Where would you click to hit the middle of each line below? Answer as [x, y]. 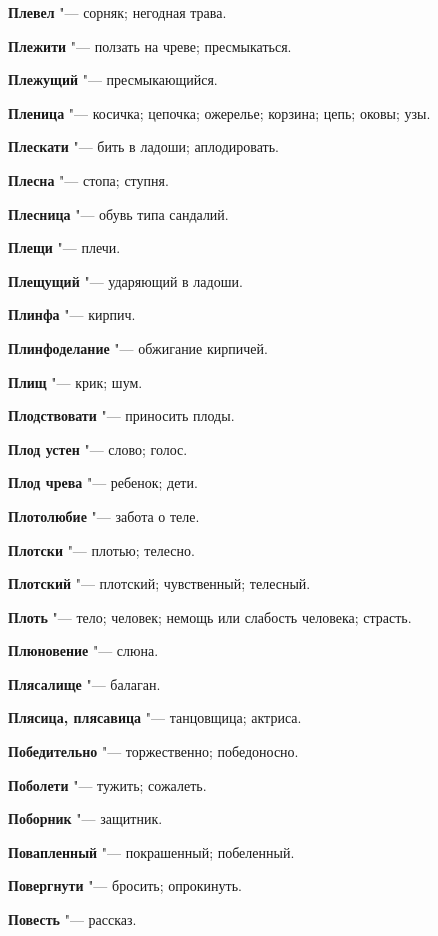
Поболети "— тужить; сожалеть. [107, 784]
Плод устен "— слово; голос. [98, 448]
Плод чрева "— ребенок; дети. [103, 482]
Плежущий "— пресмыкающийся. [113, 79]
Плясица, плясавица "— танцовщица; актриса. [155, 717]
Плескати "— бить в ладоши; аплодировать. [143, 146]
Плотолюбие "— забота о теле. [104, 515]
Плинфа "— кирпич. [72, 314]
